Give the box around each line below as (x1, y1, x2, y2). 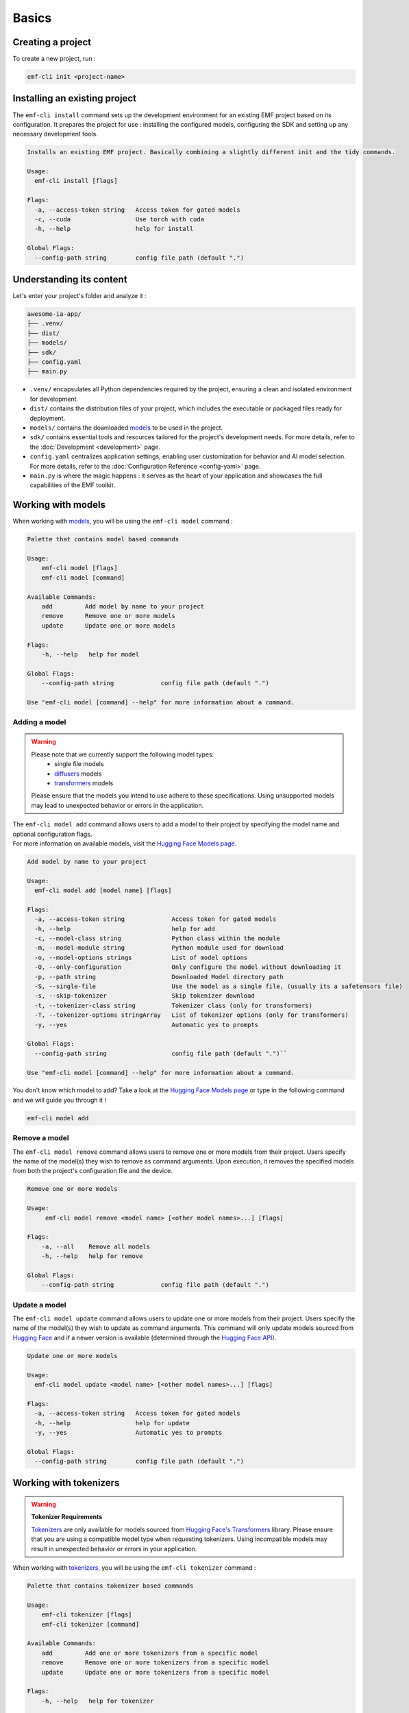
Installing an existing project (12, 93, 137, 104)
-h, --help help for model (41, 650, 140, 658)
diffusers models (54, 769, 102, 778)
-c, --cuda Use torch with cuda (34, 216, 205, 223)
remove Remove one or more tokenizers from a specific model (41, 1659, 270, 1666)
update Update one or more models (41, 621, 176, 630)
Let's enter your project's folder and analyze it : (12, 292, 147, 300)
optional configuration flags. (12, 830, 92, 838)
